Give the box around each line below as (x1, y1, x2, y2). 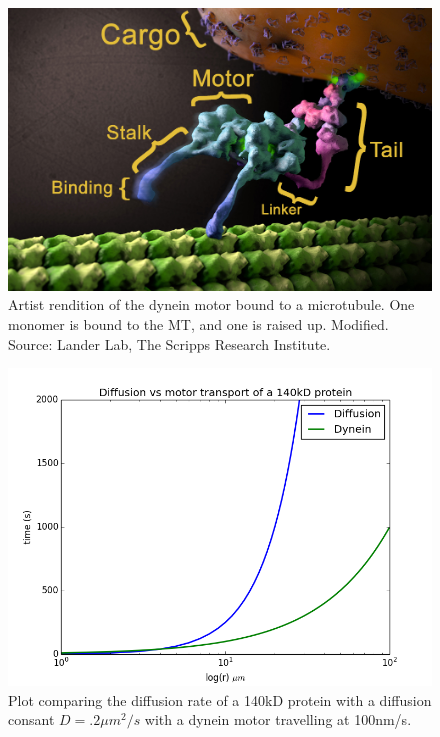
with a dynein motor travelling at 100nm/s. (144, 709, 412, 730)
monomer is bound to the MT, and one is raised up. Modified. (8, 313, 389, 334)
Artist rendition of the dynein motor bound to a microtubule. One (8, 294, 415, 315)
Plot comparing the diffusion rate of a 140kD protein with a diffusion (8, 689, 432, 710)
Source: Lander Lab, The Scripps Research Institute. (8, 333, 331, 354)
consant (8, 709, 55, 730)
